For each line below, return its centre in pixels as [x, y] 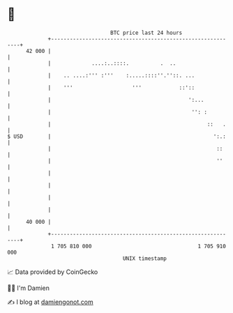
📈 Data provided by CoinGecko [53, 272]
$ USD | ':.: [117, 136]
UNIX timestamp [145, 258]
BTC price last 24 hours [146, 33]
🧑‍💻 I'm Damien [29, 288]
